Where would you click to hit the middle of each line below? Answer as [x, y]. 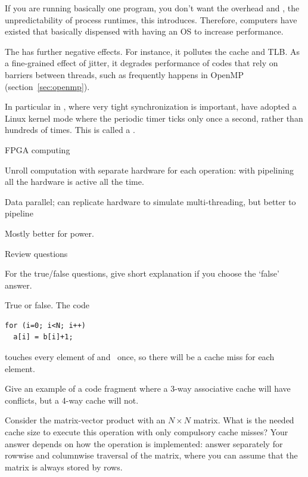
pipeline [19, 213]
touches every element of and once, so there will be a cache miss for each [140, 357]
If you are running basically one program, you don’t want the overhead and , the [152, 8]
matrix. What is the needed [244, 420]
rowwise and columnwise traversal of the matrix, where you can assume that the [151, 455]
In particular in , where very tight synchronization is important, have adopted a [151, 106]
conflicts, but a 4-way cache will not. [72, 400]
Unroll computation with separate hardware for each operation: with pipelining [149, 170]
